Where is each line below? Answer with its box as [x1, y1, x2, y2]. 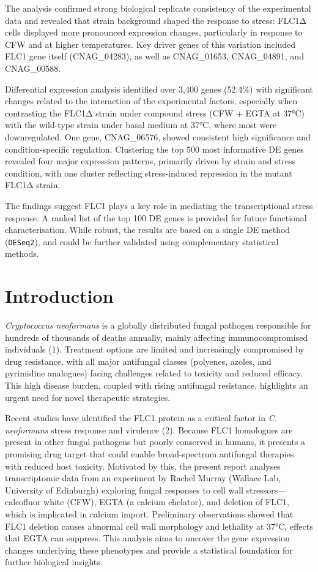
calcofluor [5, 495, 41, 508]
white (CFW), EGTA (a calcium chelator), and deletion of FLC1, [43, 495, 289, 508]
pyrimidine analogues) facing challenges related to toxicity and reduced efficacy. [5, 367, 303, 379]
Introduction [5, 283, 114, 308]
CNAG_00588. [5, 61, 61, 74]
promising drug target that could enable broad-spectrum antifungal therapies [5, 448, 294, 460]
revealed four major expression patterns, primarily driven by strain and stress [5, 154, 296, 167]
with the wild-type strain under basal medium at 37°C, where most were [5, 118, 277, 131]
